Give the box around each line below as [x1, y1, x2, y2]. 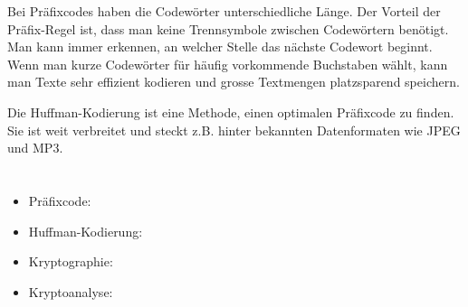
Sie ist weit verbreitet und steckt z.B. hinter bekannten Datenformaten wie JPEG [7, 120, 461, 139]
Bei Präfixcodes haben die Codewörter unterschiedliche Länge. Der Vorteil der [7, 2, 441, 20]
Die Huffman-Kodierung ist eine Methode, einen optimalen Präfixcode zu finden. [7, 102, 454, 121]
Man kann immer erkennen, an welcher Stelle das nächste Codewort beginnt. [7, 37, 433, 56]
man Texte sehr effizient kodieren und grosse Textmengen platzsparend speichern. [7, 72, 460, 91]
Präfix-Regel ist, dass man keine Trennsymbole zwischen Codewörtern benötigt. [7, 19, 449, 38]
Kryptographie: [28, 252, 113, 271]
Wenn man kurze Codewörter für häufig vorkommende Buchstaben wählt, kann [7, 54, 448, 73]
